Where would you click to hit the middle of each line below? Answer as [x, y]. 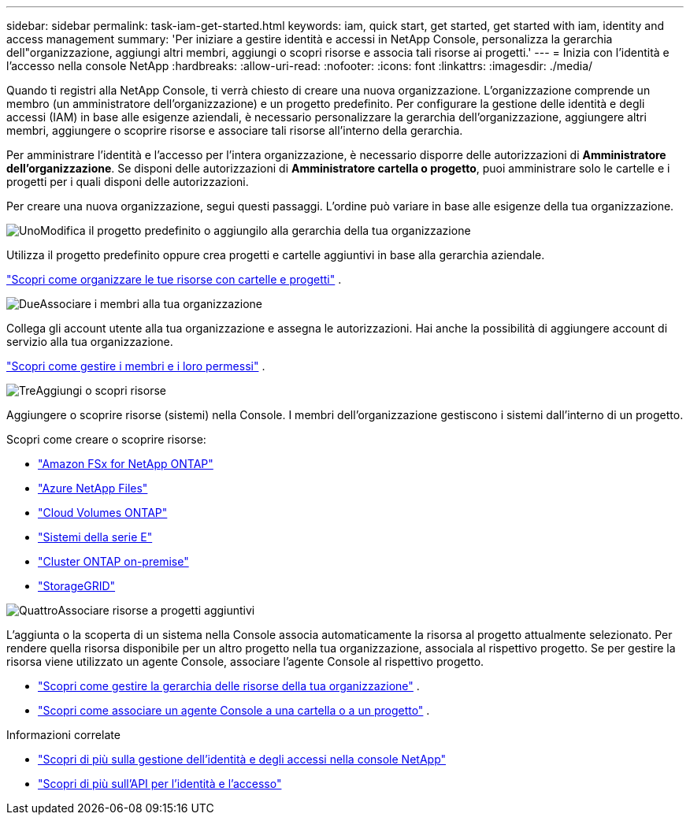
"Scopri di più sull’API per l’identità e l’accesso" [160, 784]
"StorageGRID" [77, 586]
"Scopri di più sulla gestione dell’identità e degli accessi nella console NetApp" [242, 759]
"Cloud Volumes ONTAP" [103, 513]
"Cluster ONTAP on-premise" [113, 561]
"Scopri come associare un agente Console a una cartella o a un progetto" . [234, 710]
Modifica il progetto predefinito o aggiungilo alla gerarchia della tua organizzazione [256, 230]
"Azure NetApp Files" [93, 488]
